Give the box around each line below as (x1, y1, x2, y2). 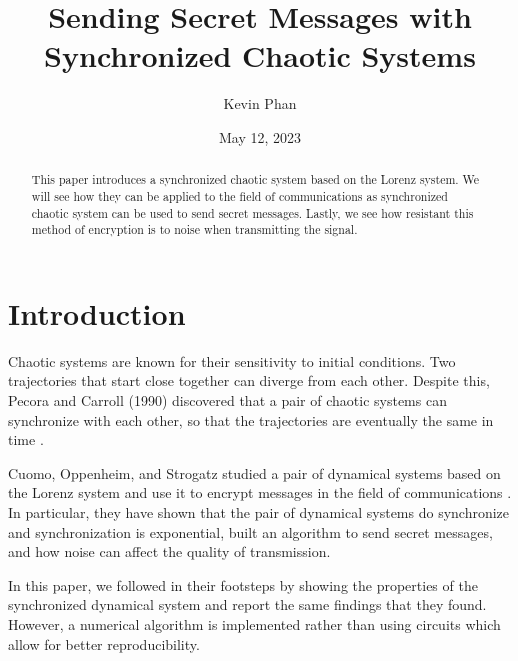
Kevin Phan (223, 93, 297, 114)
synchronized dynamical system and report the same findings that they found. (8, 594, 487, 615)
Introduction (8, 292, 186, 333)
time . (8, 429, 44, 450)
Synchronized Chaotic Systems (44, 35, 476, 76)
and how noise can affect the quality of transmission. (8, 541, 331, 562)
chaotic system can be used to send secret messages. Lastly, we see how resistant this (31, 204, 474, 221)
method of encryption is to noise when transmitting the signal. (31, 221, 358, 238)
